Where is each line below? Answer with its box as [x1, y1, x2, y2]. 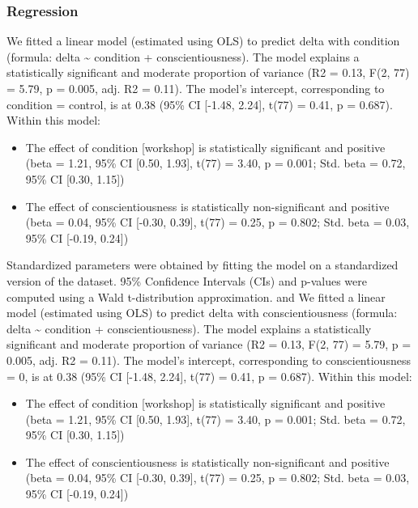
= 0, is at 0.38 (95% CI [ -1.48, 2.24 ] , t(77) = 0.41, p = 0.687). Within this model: [6, 367, 412, 384]
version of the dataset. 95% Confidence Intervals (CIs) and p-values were [6, 272, 367, 289]
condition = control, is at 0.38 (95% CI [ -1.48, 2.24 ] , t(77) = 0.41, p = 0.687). [6, 95, 393, 112]
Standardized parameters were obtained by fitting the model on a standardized [6, 256, 399, 273]
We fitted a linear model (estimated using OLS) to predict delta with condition [6, 32, 400, 49]
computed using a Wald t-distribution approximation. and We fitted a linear [6, 288, 386, 305]
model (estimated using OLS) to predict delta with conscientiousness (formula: [6, 304, 398, 321]
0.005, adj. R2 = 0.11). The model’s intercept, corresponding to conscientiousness [6, 351, 411, 368]
